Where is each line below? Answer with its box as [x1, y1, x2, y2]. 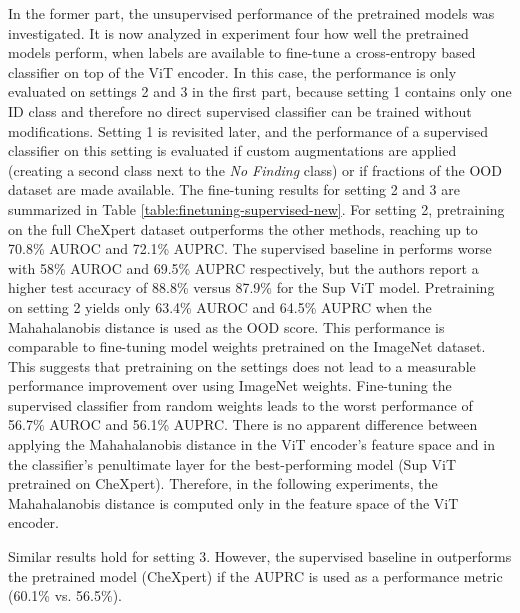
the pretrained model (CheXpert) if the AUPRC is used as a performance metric [8, 565, 503, 586]
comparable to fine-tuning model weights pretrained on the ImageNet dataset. [8, 336, 486, 357]
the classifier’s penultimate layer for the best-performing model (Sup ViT [8, 453, 457, 474]
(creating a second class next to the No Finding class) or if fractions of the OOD [8, 159, 502, 180]
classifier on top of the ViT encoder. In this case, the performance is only [8, 61, 457, 82]
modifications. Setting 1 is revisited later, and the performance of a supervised [8, 120, 489, 141]
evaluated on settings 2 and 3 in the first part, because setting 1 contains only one [8, 81, 512, 102]
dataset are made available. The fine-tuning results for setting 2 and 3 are [8, 179, 460, 200]
